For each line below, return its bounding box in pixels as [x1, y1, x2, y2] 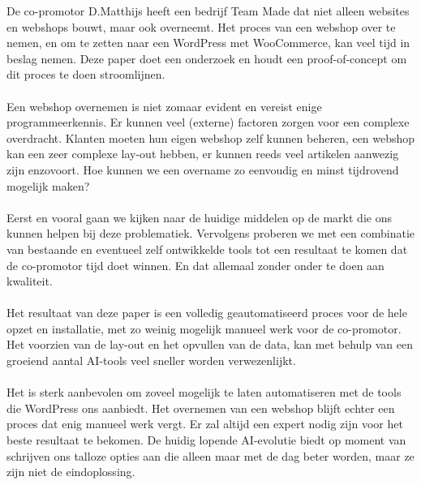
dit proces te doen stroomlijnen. [6, 66, 165, 83]
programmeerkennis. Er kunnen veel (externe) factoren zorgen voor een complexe [6, 114, 410, 131]
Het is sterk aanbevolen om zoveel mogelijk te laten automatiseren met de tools [6, 384, 402, 401]
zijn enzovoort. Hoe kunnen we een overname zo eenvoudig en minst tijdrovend [6, 161, 399, 178]
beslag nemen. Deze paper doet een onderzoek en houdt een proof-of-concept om [6, 49, 407, 67]
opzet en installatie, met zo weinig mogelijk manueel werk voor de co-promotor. [6, 320, 402, 337]
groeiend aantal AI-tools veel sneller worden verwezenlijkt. [6, 352, 296, 369]
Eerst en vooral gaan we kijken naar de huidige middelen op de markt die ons [6, 208, 392, 225]
